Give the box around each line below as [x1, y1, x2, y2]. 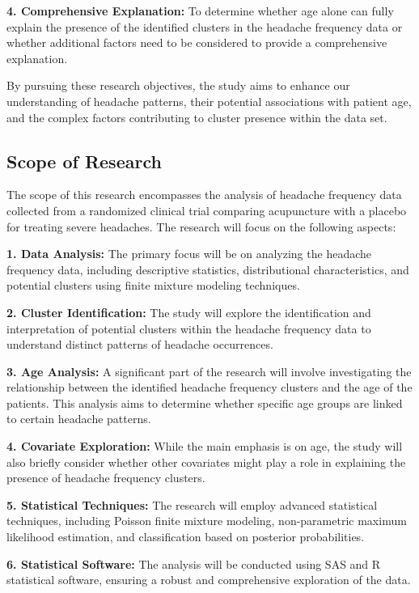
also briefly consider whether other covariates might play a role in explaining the [6, 453, 406, 470]
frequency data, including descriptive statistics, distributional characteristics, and [6, 260, 409, 277]
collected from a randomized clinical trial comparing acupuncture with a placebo [6, 201, 407, 218]
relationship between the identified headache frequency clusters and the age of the [6, 379, 413, 396]
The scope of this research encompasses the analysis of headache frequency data [6, 186, 402, 203]
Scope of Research [6, 148, 162, 173]
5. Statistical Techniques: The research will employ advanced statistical [6, 496, 378, 513]
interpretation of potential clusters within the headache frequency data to [6, 320, 371, 337]
